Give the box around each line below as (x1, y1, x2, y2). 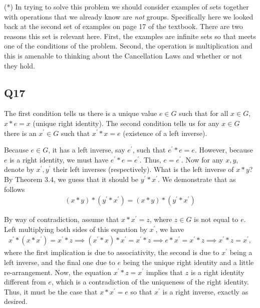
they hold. (4, 60, 35, 70)
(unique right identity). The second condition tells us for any (33, 117, 219, 128)
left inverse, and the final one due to (4, 256, 115, 267)
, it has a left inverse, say (48, 144, 125, 155)
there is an (4, 127, 37, 138)
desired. (4, 296, 28, 306)
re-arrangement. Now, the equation (4, 266, 112, 277)
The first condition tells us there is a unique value (4, 108, 157, 118)
